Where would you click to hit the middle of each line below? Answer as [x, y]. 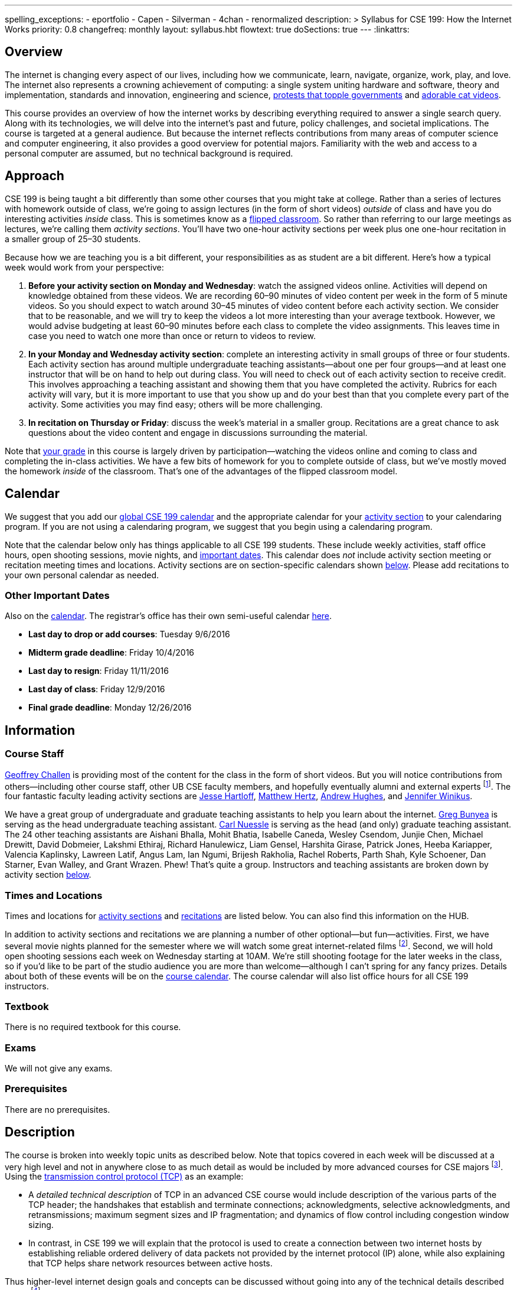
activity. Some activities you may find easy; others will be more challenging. [176, 404]
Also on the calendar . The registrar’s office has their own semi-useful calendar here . [168, 616]
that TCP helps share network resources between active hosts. [150, 1263]
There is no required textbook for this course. [93, 1027]
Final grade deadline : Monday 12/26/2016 [110, 708]
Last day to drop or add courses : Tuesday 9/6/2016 [129, 634]
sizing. [41, 1225]
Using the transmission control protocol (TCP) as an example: [124, 1177]
